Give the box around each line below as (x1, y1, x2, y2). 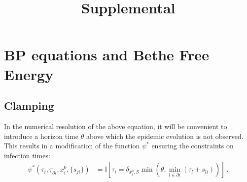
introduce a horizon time (4, 131, 78, 141)
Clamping (4, 98, 54, 113)
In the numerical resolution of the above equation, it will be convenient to (4, 121, 227, 131)
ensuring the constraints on (151, 140, 234, 151)
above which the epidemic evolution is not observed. (86, 131, 244, 141)
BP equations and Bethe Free (4, 45, 209, 65)
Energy (4, 64, 54, 84)
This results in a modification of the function (4, 140, 140, 151)
